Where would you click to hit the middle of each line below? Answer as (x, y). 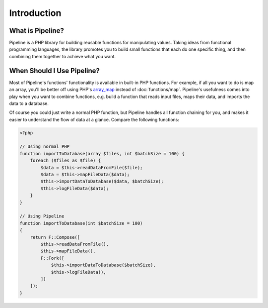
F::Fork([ (52, 258)
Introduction (35, 13)
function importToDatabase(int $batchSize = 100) (81, 223)
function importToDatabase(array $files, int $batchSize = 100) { (102, 154)
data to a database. (29, 103)
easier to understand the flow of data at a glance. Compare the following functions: (94, 119)
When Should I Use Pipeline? (55, 70)
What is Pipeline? (36, 31)
